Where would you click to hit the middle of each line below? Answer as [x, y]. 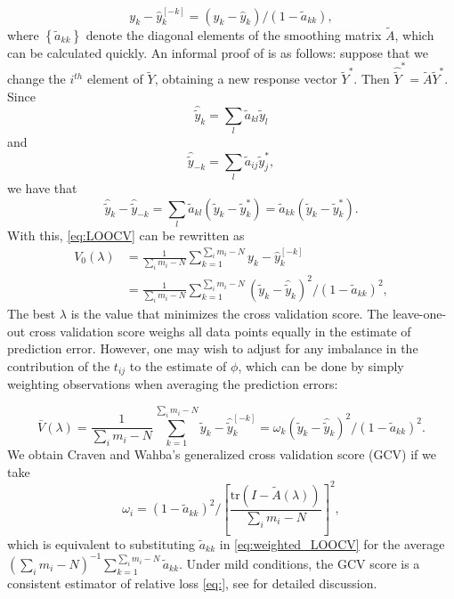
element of [115, 79]
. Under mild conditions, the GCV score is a [300, 563]
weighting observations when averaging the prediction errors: [173, 384]
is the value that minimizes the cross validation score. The [230, 314]
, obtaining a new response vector [246, 79]
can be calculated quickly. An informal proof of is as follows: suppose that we [218, 52]
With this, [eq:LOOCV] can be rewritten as [126, 235]
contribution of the [59, 365]
